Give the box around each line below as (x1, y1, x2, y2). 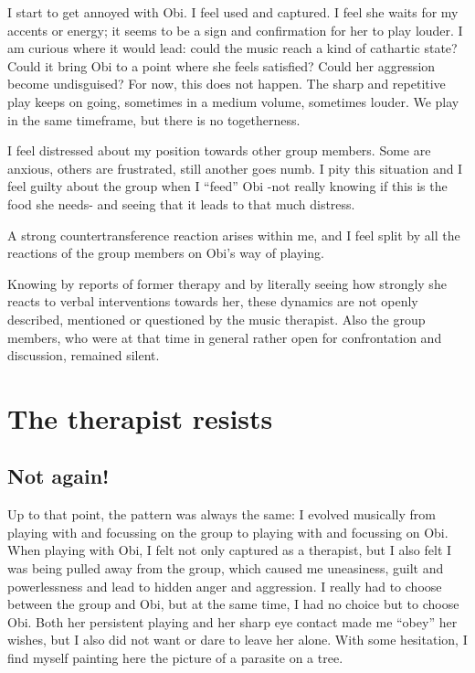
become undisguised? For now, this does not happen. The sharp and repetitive (7, 74, 446, 93)
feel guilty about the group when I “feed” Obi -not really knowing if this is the (7, 176, 448, 196)
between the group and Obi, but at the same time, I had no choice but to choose (7, 594, 459, 614)
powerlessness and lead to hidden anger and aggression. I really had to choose (7, 576, 442, 595)
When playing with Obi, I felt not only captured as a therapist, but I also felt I (7, 540, 452, 560)
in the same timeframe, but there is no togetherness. (7, 110, 301, 129)
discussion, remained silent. (7, 346, 160, 365)
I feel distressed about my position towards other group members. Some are (7, 141, 431, 160)
